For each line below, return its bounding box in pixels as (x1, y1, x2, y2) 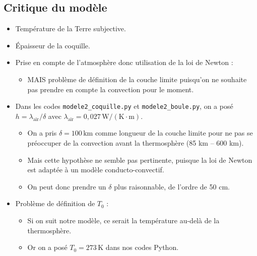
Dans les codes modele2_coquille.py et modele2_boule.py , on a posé (15, 101, 233, 111)
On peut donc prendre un (27, 181, 106, 191)
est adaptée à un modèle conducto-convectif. (27, 164, 164, 175)
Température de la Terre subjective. (15, 23, 126, 34)
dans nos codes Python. (105, 242, 179, 252)
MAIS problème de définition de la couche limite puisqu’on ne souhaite (27, 74, 247, 84)
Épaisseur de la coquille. (15, 40, 90, 50)
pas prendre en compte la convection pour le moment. (27, 84, 194, 94)
